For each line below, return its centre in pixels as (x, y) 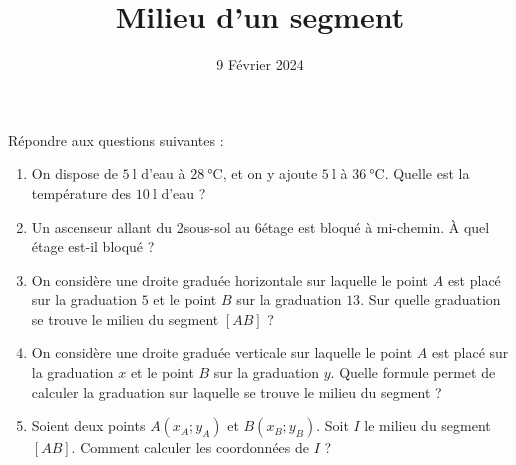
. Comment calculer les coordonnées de (190, 447)
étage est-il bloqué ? (93, 246)
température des (81, 192)
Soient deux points (88, 425)
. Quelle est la (427, 173)
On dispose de (74, 173)
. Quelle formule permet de (413, 372)
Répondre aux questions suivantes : (116, 139)
